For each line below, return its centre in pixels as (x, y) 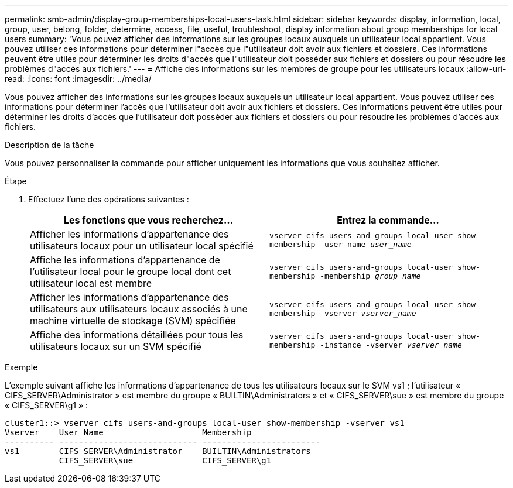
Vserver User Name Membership (128, 432)
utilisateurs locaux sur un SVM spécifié (116, 346)
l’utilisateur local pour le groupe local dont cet (131, 272)
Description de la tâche (49, 145)
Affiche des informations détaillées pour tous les (137, 335)
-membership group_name (370, 276)
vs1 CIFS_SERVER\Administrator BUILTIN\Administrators (158, 451)
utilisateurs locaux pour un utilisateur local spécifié (142, 246)
